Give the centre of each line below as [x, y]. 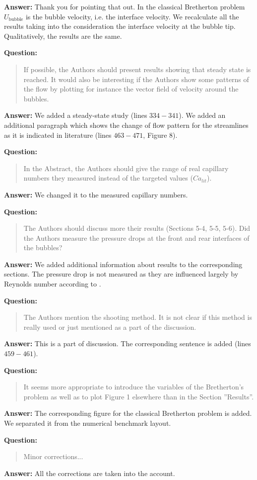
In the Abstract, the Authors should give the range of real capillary [126, 168]
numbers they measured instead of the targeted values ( [108, 178]
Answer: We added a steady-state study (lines [76, 115]
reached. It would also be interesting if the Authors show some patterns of [136, 79]
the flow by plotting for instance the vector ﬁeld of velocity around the [131, 89]
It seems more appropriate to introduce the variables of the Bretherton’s [134, 387]
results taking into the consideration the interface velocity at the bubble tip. [120, 26]
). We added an [202, 115]
